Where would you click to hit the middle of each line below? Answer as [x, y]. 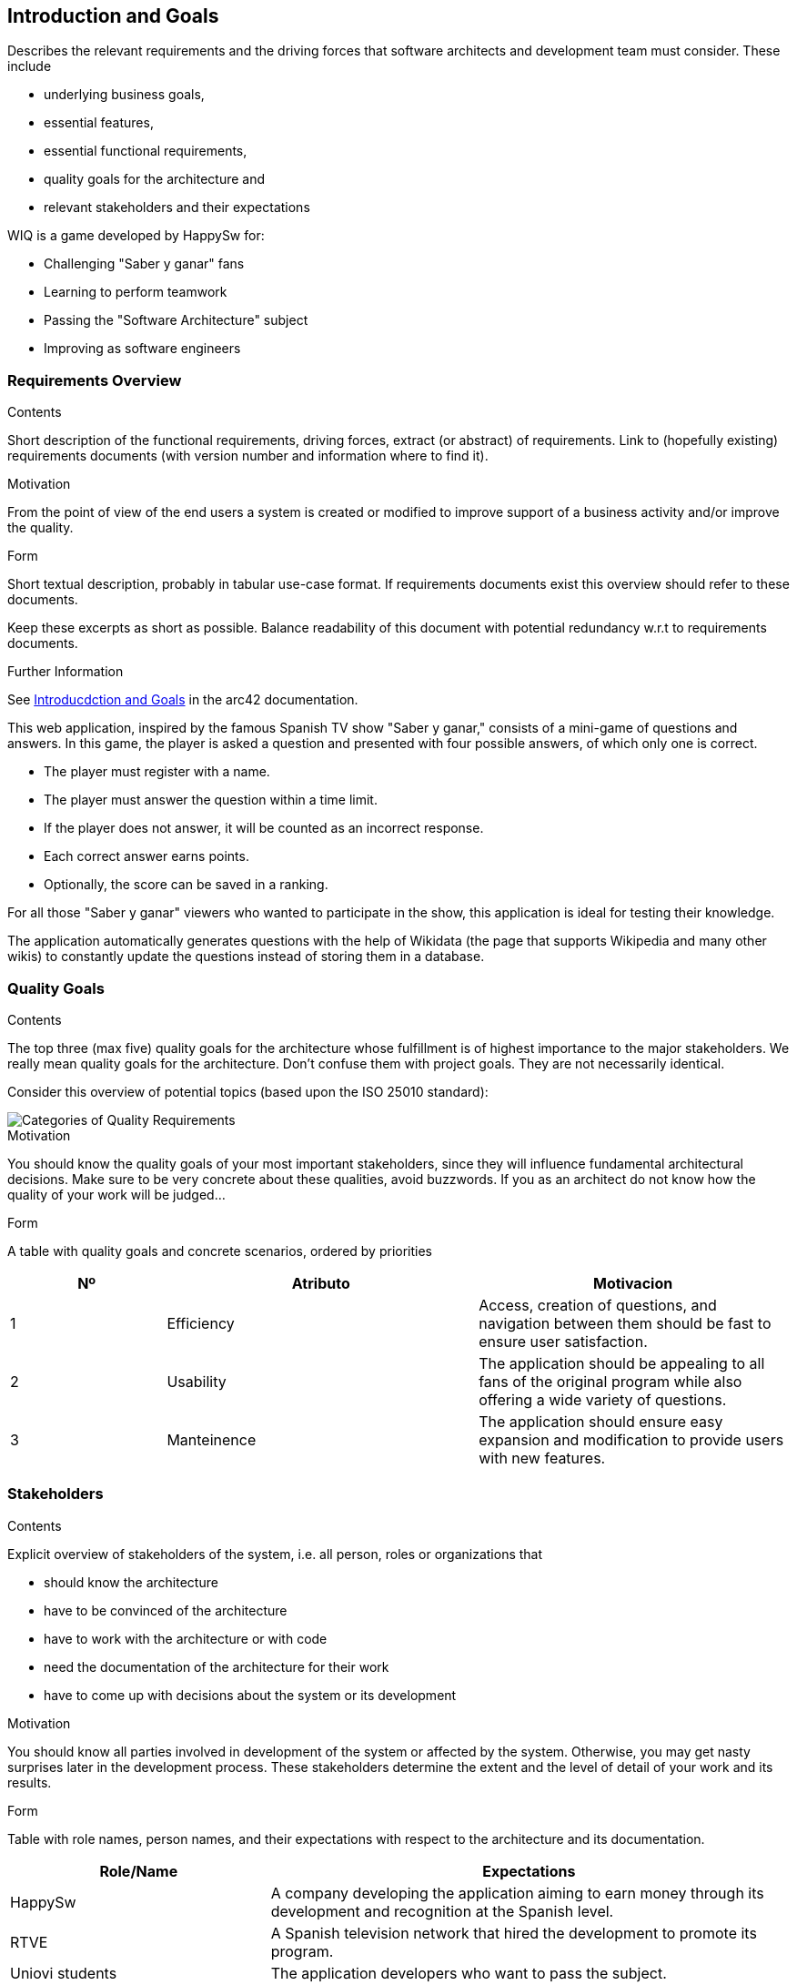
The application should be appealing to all [622, 1363]
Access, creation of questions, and [598, 1305]
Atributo [321, 1283]
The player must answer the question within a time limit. [211, 800]
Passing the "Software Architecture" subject [176, 320]
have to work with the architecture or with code [186, 1638]
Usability [197, 1381]
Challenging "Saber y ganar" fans [144, 264]
